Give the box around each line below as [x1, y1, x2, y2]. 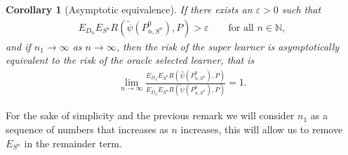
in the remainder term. [24, 135, 122, 150]
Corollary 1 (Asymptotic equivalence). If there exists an [6, 2, 253, 16]
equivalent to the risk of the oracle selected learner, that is [6, 53, 255, 67]
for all [228, 22, 254, 33]
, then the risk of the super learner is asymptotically [116, 39, 340, 53]
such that [281, 2, 321, 16]
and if [6, 39, 31, 53]
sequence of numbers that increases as [6, 122, 168, 137]
